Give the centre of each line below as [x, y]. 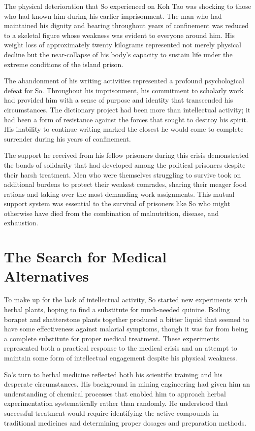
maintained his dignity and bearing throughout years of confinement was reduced [127, 25]
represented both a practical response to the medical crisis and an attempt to [121, 348]
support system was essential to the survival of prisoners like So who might [117, 203]
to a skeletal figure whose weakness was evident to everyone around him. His [119, 35]
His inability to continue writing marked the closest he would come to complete [124, 129]
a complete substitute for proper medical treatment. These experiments [112, 338]
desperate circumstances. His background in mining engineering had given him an [127, 384]
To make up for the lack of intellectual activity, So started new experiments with [126, 300]
